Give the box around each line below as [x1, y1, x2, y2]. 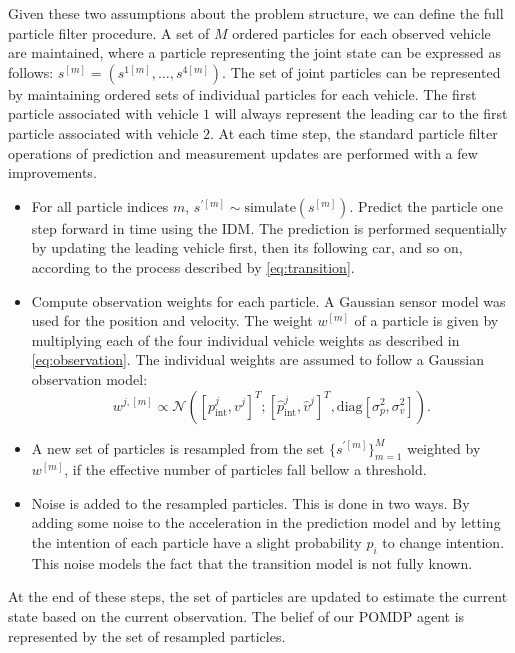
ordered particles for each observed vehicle [232, 22, 491, 43]
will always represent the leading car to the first [214, 103, 508, 124]
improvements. [8, 162, 97, 183]
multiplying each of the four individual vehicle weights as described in [31, 329, 460, 350]
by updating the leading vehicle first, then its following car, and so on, [31, 237, 463, 258]
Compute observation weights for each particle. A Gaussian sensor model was [31, 290, 506, 311]
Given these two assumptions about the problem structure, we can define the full [8, 3, 504, 23]
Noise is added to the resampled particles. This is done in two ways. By [31, 492, 470, 513]
